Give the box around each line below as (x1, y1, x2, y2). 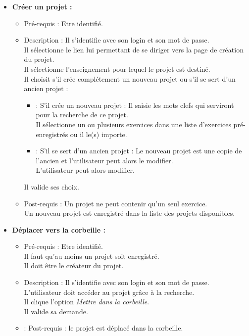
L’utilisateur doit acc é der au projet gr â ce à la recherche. (24, 287, 195, 297)
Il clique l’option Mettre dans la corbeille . (24, 296, 149, 307)
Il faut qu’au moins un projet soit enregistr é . (24, 250, 159, 261)
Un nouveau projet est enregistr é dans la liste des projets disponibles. (24, 208, 235, 218)
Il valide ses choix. (24, 181, 79, 192)
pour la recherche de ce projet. (36, 109, 128, 120)
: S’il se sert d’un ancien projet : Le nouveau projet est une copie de (36, 145, 242, 156)
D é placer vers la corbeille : (12, 224, 105, 235)
